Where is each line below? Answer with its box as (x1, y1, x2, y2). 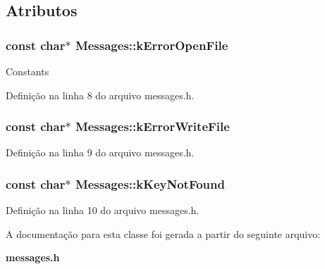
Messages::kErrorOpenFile (75, 36, 228, 54)
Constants (6, 64, 49, 78)
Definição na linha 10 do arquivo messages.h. (6, 203, 200, 218)
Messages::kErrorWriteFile (75, 118, 230, 135)
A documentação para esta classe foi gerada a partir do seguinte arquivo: (6, 226, 321, 241)
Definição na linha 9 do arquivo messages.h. (6, 145, 195, 160)
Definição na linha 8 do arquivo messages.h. (6, 87, 195, 102)
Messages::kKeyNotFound (75, 175, 225, 192)
